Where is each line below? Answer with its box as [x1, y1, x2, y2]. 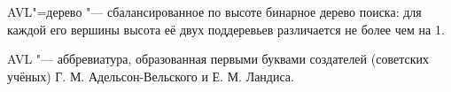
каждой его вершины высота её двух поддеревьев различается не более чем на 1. [7, 19, 445, 38]
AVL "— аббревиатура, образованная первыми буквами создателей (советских [7, 50, 429, 68]
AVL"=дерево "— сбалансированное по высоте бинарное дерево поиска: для [7, 3, 422, 20]
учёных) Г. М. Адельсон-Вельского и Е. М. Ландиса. [7, 66, 294, 85]
